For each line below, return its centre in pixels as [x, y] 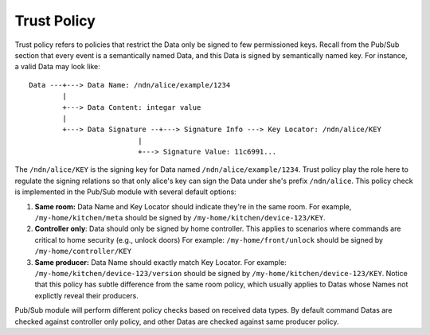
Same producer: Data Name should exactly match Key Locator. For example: [160, 262]
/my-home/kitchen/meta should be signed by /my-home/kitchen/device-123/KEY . [180, 218]
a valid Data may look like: [58, 67]
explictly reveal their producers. [87, 295]
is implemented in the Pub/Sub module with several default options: [125, 192]
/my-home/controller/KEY [83, 251]
